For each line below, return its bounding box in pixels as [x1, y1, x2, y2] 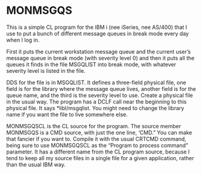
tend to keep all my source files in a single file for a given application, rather [6, 154, 194, 161]
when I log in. [6, 36, 40, 43]
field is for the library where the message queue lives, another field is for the [6, 85, 197, 92]
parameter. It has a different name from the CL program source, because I [6, 148, 190, 155]
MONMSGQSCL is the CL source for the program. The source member [6, 122, 181, 129]
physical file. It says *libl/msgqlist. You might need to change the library [6, 104, 185, 111]
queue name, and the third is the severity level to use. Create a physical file [6, 92, 193, 99]
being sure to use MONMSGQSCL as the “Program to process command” [6, 141, 189, 149]
